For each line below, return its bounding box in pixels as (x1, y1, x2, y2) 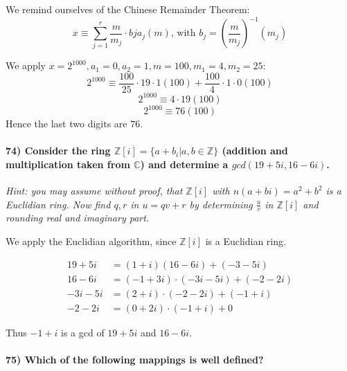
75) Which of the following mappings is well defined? (6, 352, 264, 366)
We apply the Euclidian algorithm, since (6, 234, 177, 248)
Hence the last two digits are (6, 116, 127, 131)
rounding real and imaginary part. (6, 210, 150, 225)
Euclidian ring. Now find (6, 197, 111, 211)
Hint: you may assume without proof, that (6, 183, 183, 198)
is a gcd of (61, 325, 105, 339)
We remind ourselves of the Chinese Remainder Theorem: (6, 2, 250, 16)
